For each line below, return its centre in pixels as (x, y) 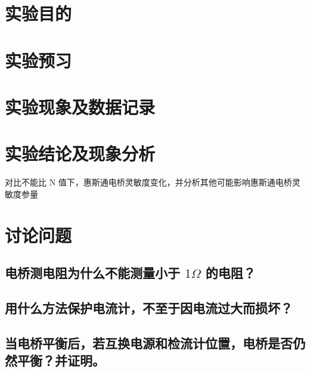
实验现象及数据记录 (80, 106)
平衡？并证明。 (61, 360)
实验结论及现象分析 (80, 154)
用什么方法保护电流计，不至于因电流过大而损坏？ (149, 307)
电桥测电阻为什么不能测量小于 (92, 273)
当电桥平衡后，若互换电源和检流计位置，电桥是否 (149, 342)
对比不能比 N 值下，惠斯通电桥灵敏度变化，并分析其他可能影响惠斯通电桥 (148, 182)
